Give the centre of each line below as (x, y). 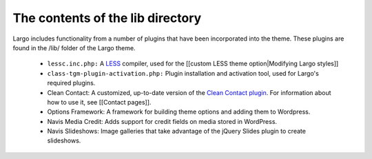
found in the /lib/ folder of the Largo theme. (74, 47)
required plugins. (71, 83)
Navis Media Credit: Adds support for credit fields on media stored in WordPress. (162, 121)
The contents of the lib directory (107, 18)
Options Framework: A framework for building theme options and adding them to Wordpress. (179, 112)
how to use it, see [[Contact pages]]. (99, 102)
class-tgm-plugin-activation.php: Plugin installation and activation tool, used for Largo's (183, 73)
